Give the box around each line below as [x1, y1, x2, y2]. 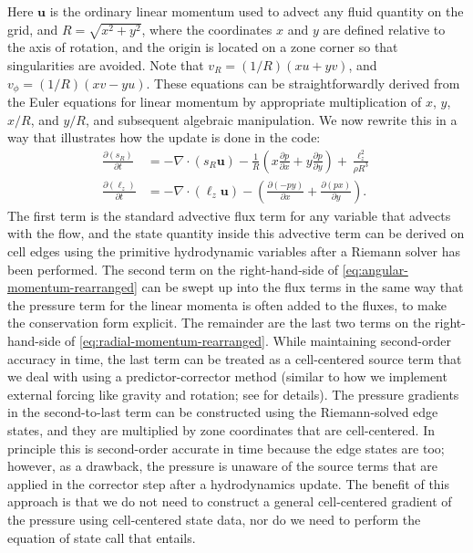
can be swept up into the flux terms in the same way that [141, 277, 464, 297]
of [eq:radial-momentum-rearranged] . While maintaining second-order [65, 330, 451, 350]
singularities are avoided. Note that [7, 55, 204, 74]
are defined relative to [323, 19, 446, 38]
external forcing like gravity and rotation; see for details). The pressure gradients [7, 384, 459, 403]
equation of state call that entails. [7, 527, 196, 547]
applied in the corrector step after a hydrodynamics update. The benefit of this [7, 474, 450, 493]
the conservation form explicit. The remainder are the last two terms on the [7, 313, 431, 332]
